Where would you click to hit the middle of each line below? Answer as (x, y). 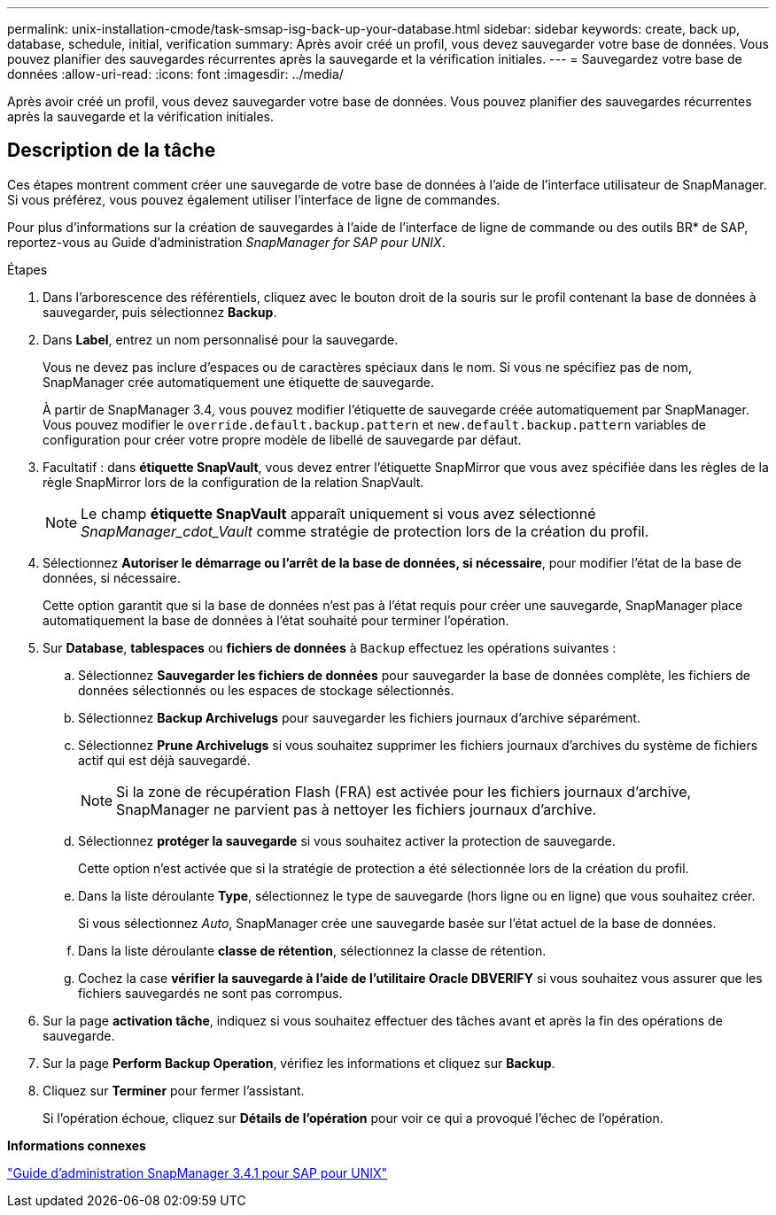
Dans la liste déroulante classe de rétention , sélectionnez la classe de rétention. (312, 950)
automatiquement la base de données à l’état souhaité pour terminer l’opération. (276, 620)
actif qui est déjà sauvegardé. (164, 760)
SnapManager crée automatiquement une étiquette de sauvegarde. (239, 382)
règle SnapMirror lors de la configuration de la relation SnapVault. (233, 482)
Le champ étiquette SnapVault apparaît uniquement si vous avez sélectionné (338, 513)
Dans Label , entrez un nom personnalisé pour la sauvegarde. (221, 339)
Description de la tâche (112, 151)
